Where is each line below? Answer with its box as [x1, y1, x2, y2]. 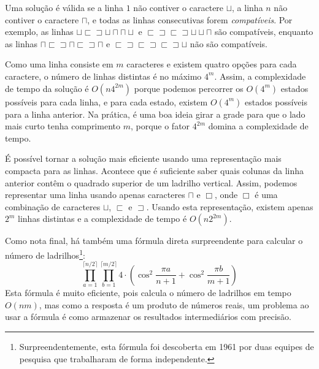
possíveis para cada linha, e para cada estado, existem [5, 95, 208, 108]
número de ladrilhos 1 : [5, 246, 85, 261]
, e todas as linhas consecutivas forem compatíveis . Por [87, 13, 293, 26]
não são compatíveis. [190, 37, 268, 50]
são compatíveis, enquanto [214, 25, 313, 38]
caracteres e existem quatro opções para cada [126, 58, 297, 70]
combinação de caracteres [5, 200, 101, 213]
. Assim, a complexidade [214, 69, 306, 82]
